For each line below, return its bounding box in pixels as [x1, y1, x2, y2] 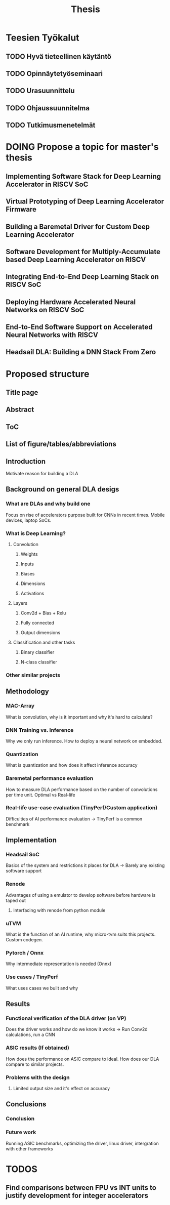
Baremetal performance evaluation [6, 775, 94, 782]
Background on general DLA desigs [6, 485, 119, 494]
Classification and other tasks [13, 639, 75, 645]
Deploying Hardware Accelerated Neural [6, 298, 136, 306]
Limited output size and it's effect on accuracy [13, 1085, 110, 1091]
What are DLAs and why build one [6, 500, 91, 507]
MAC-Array [6, 702, 35, 710]
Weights [20, 551, 38, 557]
